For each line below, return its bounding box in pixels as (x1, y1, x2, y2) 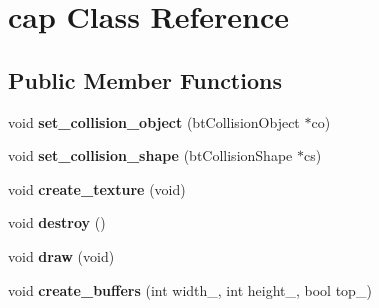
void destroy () (8, 212, 106, 233)
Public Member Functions (8, 64, 282, 95)
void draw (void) (8, 245, 115, 266)
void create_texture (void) (8, 178, 186, 199)
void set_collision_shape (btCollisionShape (8, 145, 293, 166)
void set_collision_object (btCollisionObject (8, 111, 300, 132)
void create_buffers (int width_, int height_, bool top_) (8, 279, 372, 300)
